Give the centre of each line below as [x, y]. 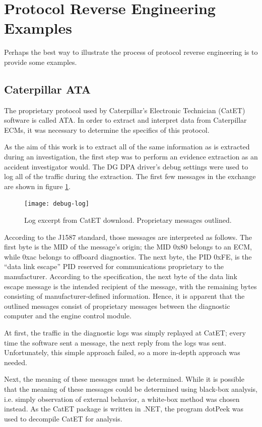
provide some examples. [41, 62]
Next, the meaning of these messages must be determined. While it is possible [124, 379]
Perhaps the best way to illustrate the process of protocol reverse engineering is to [131, 52]
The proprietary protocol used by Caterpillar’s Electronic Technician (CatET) [125, 110]
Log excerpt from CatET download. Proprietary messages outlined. [128, 220]
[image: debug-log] [57, 204]
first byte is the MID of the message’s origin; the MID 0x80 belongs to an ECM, [128, 247]
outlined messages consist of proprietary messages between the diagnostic [117, 306]
